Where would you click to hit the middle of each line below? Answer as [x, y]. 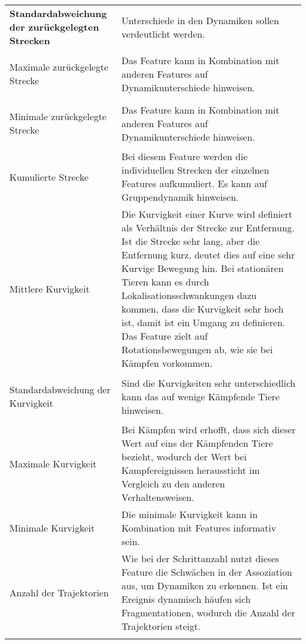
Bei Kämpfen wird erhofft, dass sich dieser [209, 429]
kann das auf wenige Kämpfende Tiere [201, 396]
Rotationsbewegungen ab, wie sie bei [197, 349]
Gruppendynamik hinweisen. [180, 197]
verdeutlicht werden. [163, 34]
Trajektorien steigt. [161, 626]
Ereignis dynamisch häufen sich [186, 599]
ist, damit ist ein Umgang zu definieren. [203, 322]
